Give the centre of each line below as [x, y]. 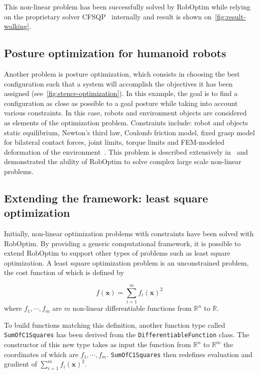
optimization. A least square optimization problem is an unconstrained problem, [127, 262]
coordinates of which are [41, 354]
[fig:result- [230, 16]
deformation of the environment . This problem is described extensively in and [126, 151]
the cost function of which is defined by [64, 272]
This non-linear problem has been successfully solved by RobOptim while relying [127, 6]
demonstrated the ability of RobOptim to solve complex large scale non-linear [123, 161]
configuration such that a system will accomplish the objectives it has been [118, 83]
